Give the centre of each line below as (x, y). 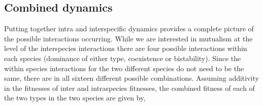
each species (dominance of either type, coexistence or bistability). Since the (123, 58)
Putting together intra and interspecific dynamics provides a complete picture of (129, 29)
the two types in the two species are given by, (75, 98)
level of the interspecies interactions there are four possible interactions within (126, 48)
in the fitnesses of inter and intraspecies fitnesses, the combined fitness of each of (129, 88)
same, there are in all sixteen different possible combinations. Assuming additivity (131, 78)
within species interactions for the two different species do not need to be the (124, 68)
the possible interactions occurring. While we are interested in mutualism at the (128, 38)
